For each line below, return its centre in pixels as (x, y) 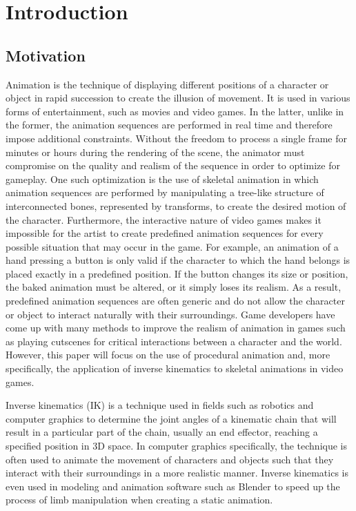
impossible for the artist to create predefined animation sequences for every (165, 233)
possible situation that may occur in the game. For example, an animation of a (172, 246)
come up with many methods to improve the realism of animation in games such (176, 328)
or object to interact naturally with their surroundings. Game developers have (170, 314)
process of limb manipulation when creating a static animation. (139, 500)
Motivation (46, 55)
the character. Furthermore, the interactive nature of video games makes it (164, 219)
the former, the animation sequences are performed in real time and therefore (169, 125)
